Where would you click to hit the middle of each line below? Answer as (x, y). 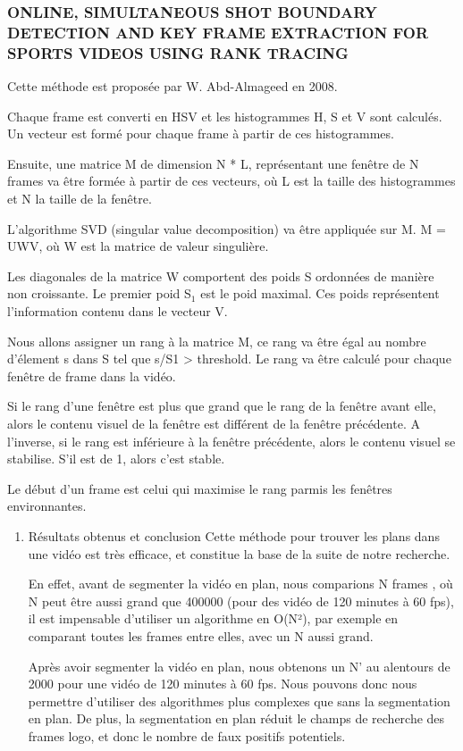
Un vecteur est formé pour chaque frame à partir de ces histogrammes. (201, 134)
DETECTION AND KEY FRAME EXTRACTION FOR (218, 32)
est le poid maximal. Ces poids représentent (320, 293)
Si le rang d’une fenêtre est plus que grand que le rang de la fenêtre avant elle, (222, 406)
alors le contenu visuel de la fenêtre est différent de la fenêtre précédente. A (214, 423)
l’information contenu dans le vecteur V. (118, 311)
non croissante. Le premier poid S (99, 293)
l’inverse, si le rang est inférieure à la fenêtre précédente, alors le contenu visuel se (231, 441)
